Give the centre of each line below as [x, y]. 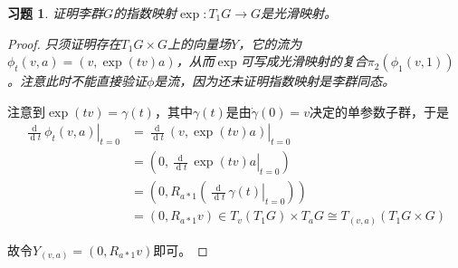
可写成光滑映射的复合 [304, 61]
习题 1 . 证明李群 [55, 13]
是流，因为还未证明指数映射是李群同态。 [275, 81]
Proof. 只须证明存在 [64, 43]
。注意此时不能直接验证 [77, 81]
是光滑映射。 [299, 13]
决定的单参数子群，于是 [379, 111]
